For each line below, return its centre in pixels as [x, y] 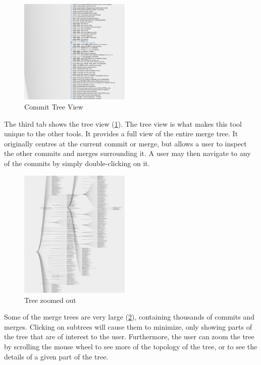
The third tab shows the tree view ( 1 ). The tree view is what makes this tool [123, 123]
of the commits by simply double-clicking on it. [77, 163]
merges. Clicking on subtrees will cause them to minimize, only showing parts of [128, 326]
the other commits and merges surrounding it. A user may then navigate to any [127, 153]
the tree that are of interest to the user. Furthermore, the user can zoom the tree [129, 336]
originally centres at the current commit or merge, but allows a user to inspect [125, 143]
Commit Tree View [54, 107]
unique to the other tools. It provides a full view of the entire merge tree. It [121, 134]
